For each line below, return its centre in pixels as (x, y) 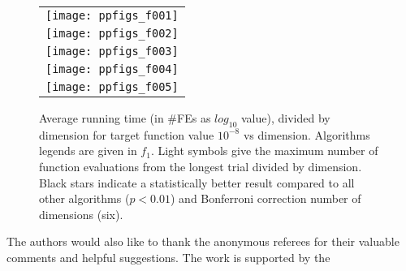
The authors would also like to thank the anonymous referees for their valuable (203, 241)
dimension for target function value (127, 134)
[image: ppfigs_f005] (112, 87)
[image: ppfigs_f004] (112, 69)
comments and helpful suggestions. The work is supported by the (168, 257)
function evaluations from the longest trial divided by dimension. (201, 166)
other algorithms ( (84, 198)
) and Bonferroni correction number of (266, 198)
